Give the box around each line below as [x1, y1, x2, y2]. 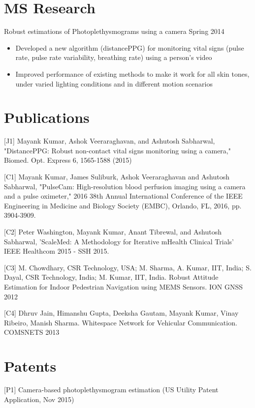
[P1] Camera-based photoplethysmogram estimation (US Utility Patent [4, 384, 219, 395]
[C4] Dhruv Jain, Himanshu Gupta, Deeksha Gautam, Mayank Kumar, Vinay [4, 308, 239, 318]
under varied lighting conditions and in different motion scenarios [15, 78, 213, 88]
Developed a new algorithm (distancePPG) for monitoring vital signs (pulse [15, 42, 244, 53]
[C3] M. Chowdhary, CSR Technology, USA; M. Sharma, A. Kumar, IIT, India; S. [4, 262, 252, 272]
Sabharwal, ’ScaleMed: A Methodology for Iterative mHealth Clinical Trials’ [4, 236, 234, 246]
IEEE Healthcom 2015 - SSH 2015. [4, 246, 109, 256]
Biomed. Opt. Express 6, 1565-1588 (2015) [4, 155, 132, 165]
